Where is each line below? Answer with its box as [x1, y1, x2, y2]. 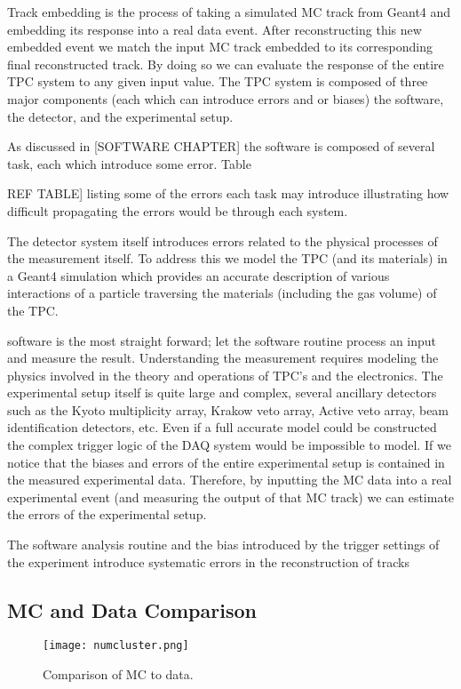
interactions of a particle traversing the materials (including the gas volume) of [7, 284, 437, 302]
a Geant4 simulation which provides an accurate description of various [7, 266, 390, 284]
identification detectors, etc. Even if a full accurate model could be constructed [7, 418, 437, 437]
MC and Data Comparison [7, 596, 257, 623]
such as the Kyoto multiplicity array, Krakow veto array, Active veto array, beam [7, 400, 449, 419]
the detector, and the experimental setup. [7, 107, 234, 125]
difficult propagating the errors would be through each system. [7, 201, 348, 220]
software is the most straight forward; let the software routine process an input [7, 331, 437, 349]
